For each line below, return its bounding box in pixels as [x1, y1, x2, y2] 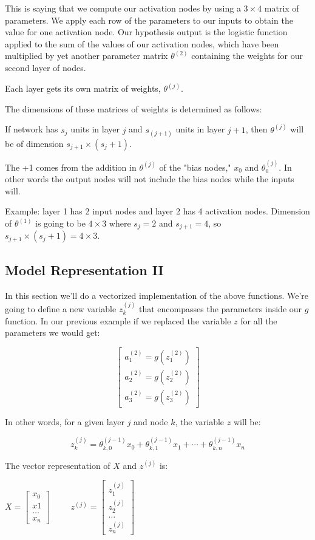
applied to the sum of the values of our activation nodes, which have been [5, 37, 279, 50]
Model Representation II [5, 260, 164, 279]
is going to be [35, 217, 86, 229]
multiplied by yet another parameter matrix [5, 49, 168, 62]
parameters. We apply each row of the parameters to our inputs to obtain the [5, 13, 293, 26]
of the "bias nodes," [159, 160, 231, 173]
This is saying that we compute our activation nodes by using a [5, 2, 241, 14]
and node [134, 415, 168, 428]
